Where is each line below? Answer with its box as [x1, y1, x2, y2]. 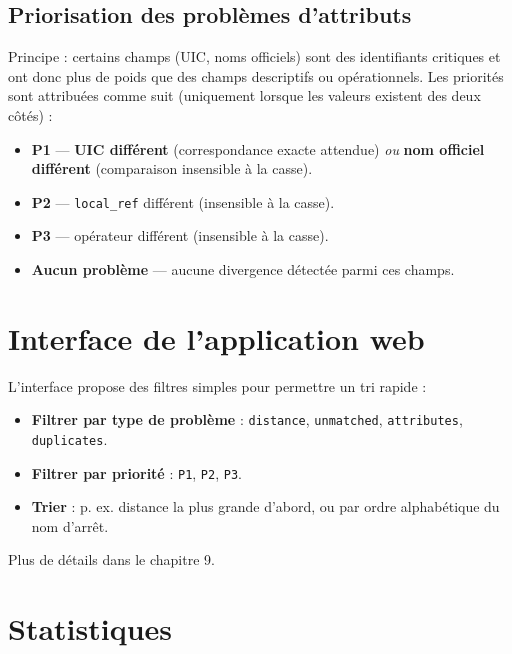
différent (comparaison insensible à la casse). [31, 158, 313, 179]
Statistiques [8, 608, 173, 649]
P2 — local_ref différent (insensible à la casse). [31, 191, 335, 212]
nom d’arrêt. [31, 515, 109, 536]
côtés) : [8, 104, 53, 125]
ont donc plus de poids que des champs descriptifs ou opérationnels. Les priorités [8, 65, 504, 86]
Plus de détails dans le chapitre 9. [8, 549, 215, 570]
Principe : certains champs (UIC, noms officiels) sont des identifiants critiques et [8, 46, 501, 67]
